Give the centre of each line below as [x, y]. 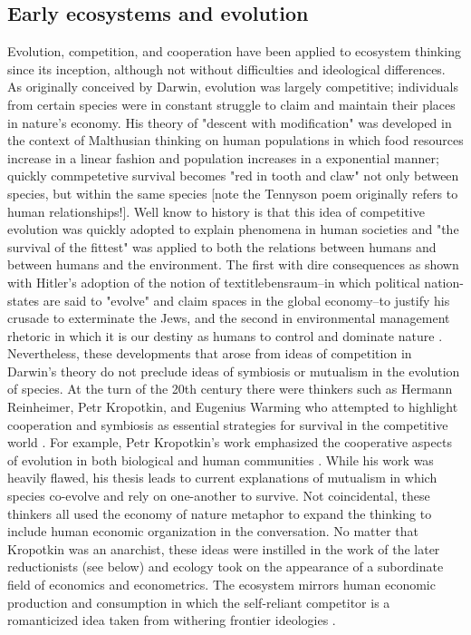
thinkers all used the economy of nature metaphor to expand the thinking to [220, 513]
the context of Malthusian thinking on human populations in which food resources [235, 140]
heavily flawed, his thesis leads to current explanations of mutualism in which [222, 478]
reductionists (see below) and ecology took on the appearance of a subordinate [226, 567]
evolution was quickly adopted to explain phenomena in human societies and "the [233, 229]
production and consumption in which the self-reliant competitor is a [199, 602]
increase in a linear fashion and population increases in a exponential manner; [223, 157]
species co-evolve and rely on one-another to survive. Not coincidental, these [219, 496]
